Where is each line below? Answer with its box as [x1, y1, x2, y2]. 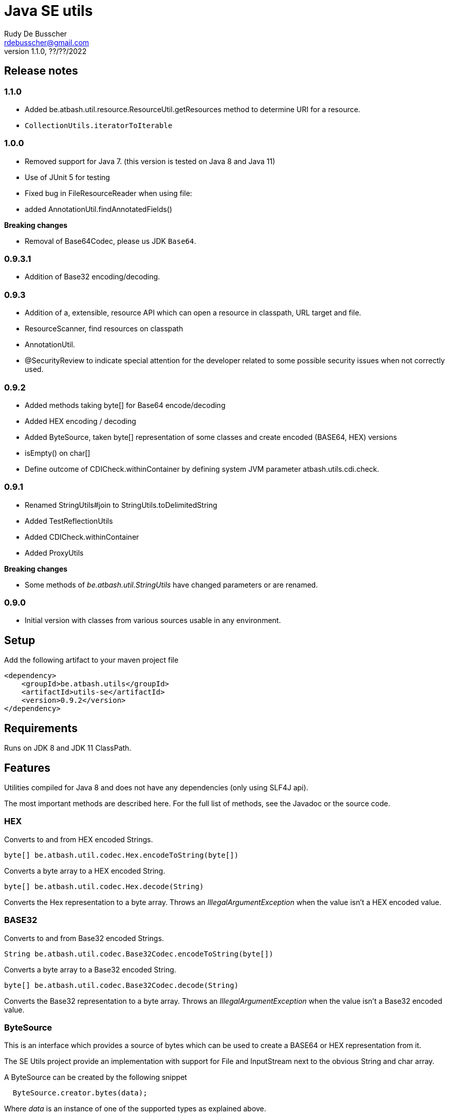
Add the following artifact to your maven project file [4, 655, 179, 665]
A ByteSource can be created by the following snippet [4, 1073, 187, 1082]
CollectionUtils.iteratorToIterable [25, 121, 172, 130]
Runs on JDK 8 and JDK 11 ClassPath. [4, 743, 131, 753]
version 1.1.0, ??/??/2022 [4, 46, 87, 56]
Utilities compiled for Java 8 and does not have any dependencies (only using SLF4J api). [4, 783, 308, 792]
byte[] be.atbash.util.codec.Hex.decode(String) [4, 882, 204, 891]
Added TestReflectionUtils [25, 516, 113, 525]
